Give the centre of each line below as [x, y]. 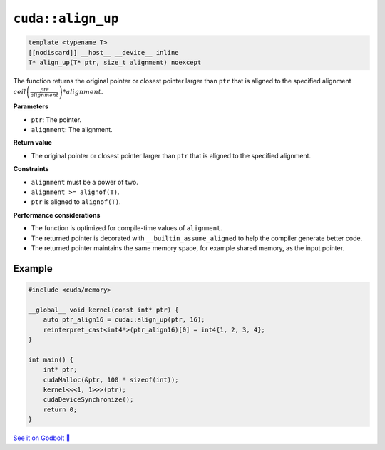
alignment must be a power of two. [84, 182]
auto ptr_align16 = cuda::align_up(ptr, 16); [124, 320]
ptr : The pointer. [56, 119]
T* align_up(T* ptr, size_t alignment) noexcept [115, 62]
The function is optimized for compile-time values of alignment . [127, 228]
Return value [33, 143]
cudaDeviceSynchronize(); [88, 400]
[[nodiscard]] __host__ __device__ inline [103, 52]
